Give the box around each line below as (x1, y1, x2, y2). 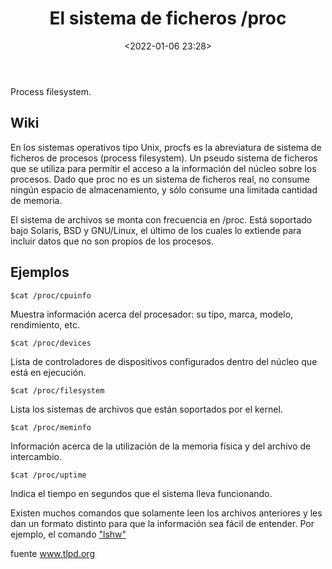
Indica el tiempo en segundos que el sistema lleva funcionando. (10, 487, 273, 499)
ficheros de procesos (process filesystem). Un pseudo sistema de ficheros (10, 152, 318, 164)
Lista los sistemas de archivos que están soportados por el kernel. (10, 403, 283, 415)
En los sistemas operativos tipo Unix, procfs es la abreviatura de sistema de (10, 141, 322, 153)
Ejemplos (10, 264, 70, 281)
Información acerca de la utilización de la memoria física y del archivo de (10, 440, 312, 452)
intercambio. (10, 450, 62, 462)
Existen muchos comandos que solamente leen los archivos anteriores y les (10, 507, 323, 519)
